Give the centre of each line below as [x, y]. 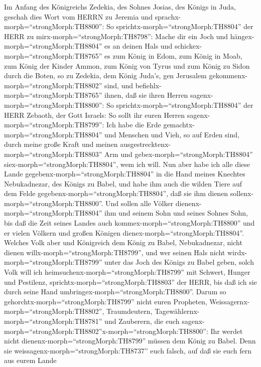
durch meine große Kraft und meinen [61, 144]
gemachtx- [179, 125]
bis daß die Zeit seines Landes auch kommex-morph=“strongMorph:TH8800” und [129, 223]
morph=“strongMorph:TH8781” [53, 321]
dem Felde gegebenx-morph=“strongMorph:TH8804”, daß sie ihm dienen [116, 193]
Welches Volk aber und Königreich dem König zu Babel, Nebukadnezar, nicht [123, 242]
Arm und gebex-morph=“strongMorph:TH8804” [179, 154]
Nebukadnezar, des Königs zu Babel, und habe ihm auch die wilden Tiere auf [123, 183]
